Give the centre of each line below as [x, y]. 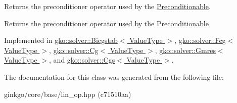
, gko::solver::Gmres [185, 50]
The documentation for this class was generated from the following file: [114, 76]
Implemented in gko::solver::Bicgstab [61, 40]
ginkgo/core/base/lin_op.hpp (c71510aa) [68, 94]
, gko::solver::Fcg [200, 40]
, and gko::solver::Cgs [82, 60]
